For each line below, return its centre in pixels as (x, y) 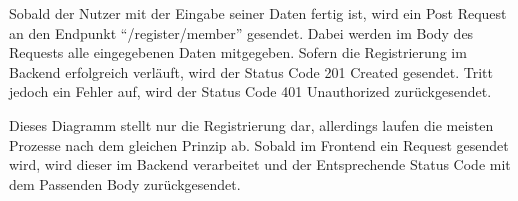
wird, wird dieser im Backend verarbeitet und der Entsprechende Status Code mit (260, 164)
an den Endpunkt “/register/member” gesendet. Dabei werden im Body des (241, 32)
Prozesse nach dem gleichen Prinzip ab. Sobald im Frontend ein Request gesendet (259, 144)
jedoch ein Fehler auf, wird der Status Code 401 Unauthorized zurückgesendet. (250, 91)
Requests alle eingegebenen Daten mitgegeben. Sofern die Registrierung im (238, 52)
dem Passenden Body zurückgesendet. (125, 183)
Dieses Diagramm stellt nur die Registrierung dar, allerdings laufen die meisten (251, 124)
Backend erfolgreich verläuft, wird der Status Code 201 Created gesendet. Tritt (251, 71)
